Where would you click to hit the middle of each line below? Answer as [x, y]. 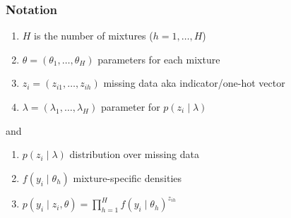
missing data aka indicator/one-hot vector [194, 83]
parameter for [130, 107]
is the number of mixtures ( [94, 36]
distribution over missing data [134, 154]
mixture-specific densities [127, 177]
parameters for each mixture [159, 59]
